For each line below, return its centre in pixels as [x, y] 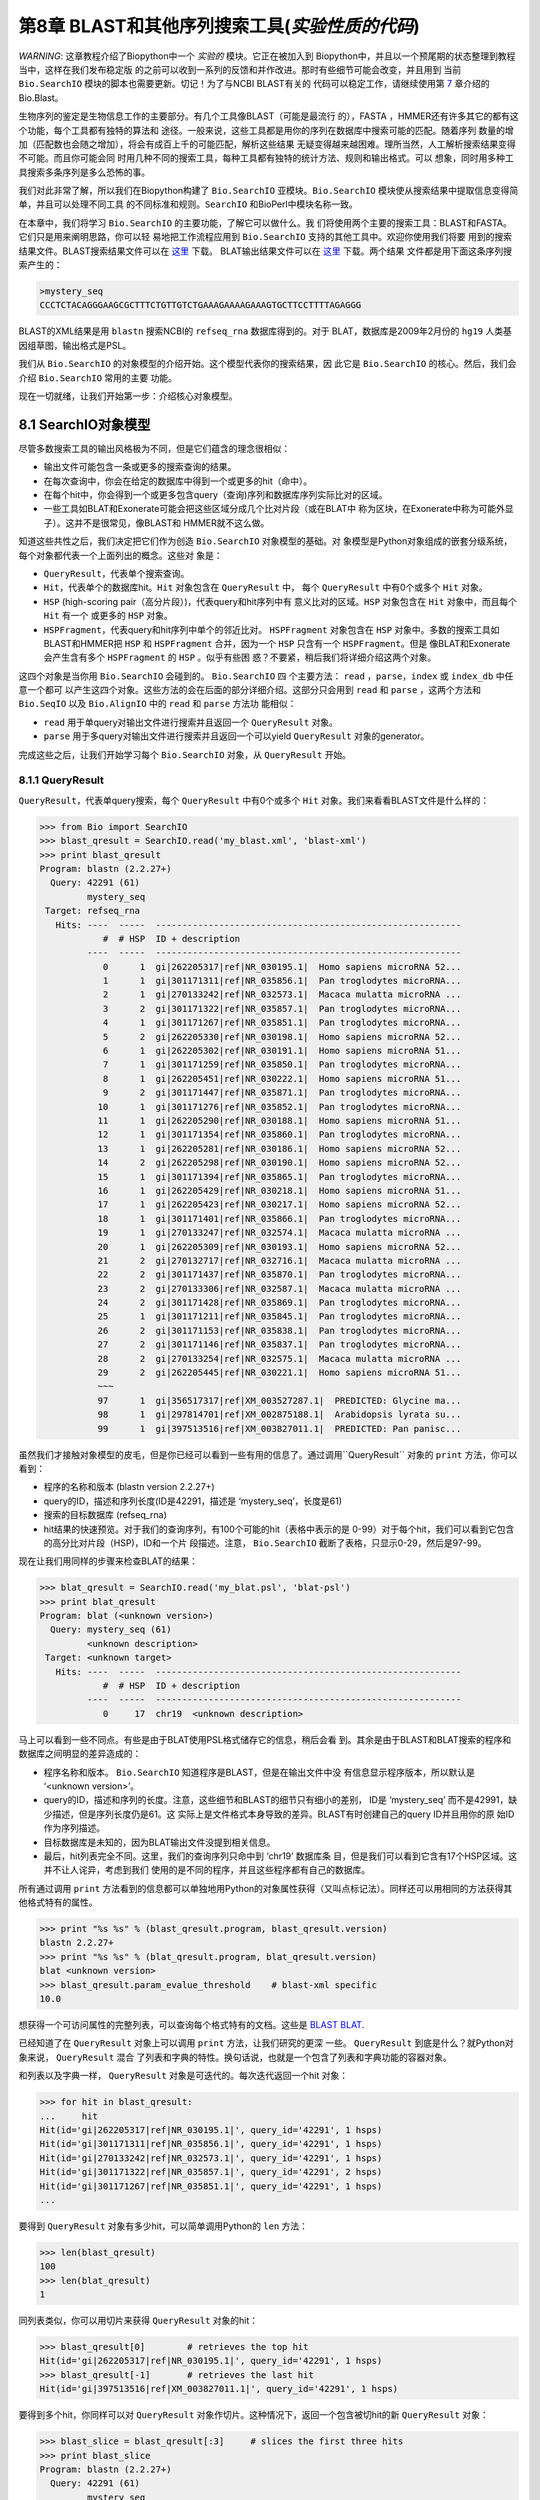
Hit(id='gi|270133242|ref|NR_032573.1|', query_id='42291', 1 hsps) [211, 2158]
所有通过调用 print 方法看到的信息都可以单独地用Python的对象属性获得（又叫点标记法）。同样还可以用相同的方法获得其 [265, 1888]
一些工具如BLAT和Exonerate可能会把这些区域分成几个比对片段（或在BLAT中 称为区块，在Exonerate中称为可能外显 [278, 509]
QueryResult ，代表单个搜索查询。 [116, 573]
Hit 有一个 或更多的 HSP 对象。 [108, 616]
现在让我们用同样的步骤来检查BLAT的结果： [108, 1561]
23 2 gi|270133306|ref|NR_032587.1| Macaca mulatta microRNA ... [279, 1288]
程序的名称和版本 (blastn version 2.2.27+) [129, 1487]
